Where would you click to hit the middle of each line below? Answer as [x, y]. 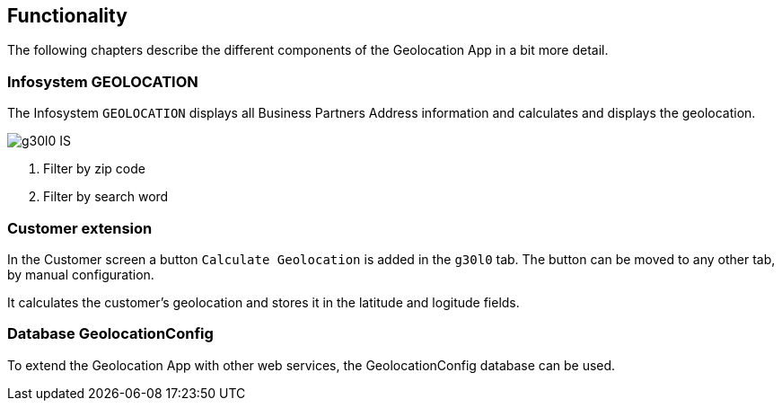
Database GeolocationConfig [110, 334]
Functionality [67, 16]
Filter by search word [106, 197]
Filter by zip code [94, 169]
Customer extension [80, 228]
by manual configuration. [81, 274]
